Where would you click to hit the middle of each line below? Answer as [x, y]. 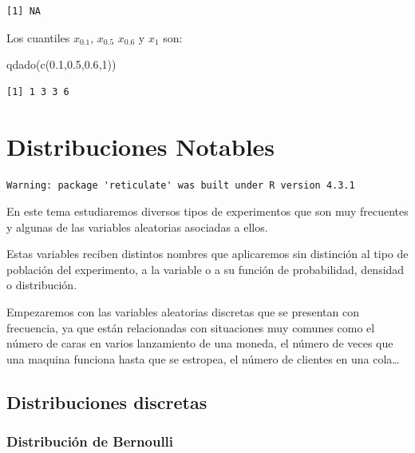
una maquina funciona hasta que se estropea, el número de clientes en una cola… [203, 358]
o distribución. [42, 285]
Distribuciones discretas [107, 401]
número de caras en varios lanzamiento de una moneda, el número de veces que [200, 343]
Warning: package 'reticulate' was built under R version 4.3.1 [181, 185]
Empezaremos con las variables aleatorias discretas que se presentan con [183, 312]
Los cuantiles [38, 37]
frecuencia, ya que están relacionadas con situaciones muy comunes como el [191, 327]
